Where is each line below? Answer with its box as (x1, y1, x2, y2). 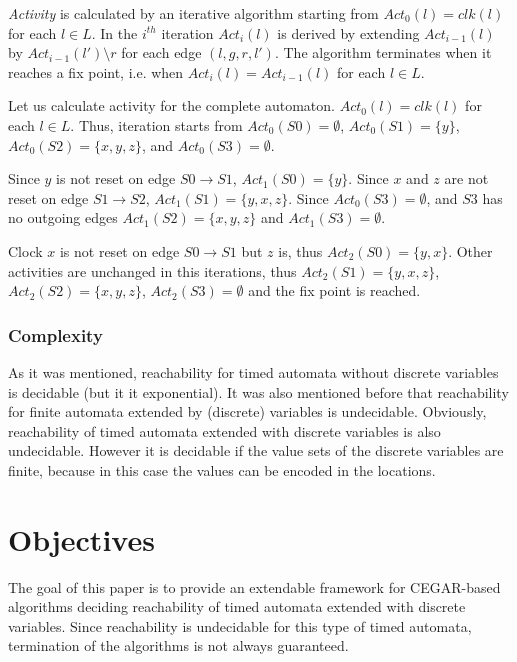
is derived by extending (277, 22, 420, 43)
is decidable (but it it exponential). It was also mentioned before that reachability (8, 381, 509, 402)
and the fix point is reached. (248, 280, 421, 301)
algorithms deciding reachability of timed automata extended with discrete (8, 596, 466, 617)
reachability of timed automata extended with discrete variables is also (8, 420, 441, 441)
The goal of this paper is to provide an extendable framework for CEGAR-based (8, 576, 501, 597)
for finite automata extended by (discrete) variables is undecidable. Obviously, (8, 401, 487, 422)
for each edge (121, 42, 202, 63)
